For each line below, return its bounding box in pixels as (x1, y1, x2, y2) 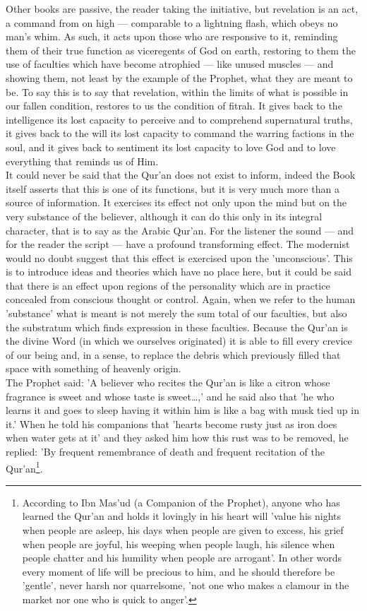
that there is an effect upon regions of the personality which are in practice (6, 278, 330, 292)
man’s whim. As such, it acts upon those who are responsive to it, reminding (6, 29, 338, 44)
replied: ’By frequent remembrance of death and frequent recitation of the (6, 444, 325, 458)
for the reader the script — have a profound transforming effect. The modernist (6, 237, 350, 251)
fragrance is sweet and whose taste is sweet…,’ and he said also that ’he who (6, 388, 335, 403)
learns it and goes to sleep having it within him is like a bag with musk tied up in (6, 403, 359, 417)
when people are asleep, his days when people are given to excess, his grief (22, 523, 344, 538)
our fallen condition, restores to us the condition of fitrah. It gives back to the (6, 98, 342, 113)
